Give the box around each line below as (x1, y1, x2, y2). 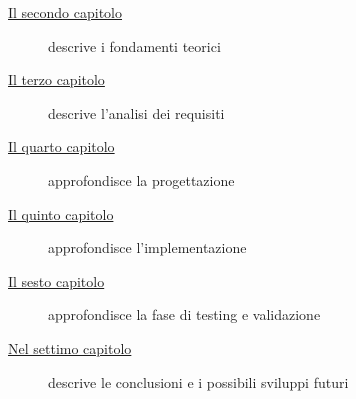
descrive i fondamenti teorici (48, 35, 221, 56)
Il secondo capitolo (8, 2, 123, 22)
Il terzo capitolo (8, 69, 105, 90)
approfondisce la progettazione (48, 169, 235, 190)
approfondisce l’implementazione (48, 237, 247, 258)
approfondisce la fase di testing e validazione (48, 304, 321, 325)
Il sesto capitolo (8, 270, 105, 291)
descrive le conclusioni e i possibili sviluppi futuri (48, 371, 349, 392)
